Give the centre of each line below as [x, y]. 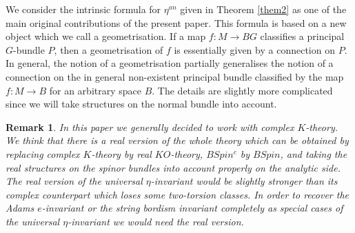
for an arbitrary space [95, 90]
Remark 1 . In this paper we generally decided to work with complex [150, 126]
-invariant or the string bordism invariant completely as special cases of [192, 208]
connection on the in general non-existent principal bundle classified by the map [175, 76]
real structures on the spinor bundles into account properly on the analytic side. [173, 167]
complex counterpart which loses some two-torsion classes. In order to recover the [177, 194]
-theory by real [121, 153]
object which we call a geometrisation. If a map [106, 36]
